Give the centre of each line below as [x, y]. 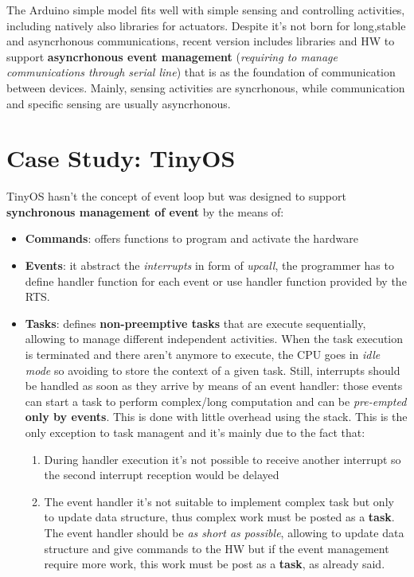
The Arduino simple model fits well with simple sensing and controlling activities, [206, 10]
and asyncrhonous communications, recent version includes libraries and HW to [201, 41]
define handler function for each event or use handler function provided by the [216, 281]
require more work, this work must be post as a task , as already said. [215, 564]
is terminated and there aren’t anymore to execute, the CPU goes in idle [203, 355]
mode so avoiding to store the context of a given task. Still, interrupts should [213, 370]
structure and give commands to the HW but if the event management [217, 548]
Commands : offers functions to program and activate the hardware [191, 238]
